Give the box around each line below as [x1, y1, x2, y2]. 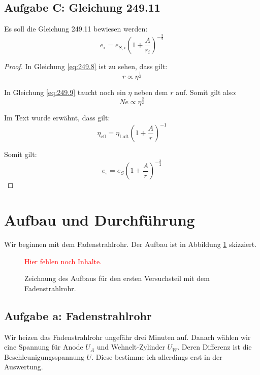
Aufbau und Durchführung [4, 209, 195, 230]
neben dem [134, 86, 168, 97]
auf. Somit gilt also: [176, 86, 237, 97]
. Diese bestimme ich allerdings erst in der [91, 351, 222, 362]
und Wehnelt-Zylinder [96, 341, 165, 352]
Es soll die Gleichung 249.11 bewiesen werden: [4, 23, 148, 34]
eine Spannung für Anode [4, 341, 83, 352]
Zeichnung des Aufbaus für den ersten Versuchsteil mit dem [24, 273, 210, 284]
